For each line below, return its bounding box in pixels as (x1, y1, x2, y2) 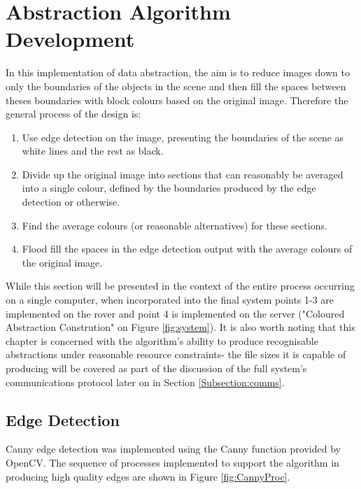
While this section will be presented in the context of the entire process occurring (6, 278, 355, 293)
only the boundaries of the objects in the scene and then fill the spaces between (6, 78, 346, 93)
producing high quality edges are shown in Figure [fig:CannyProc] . (6, 469, 290, 483)
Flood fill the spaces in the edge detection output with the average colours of (22, 241, 353, 256)
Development (6, 24, 135, 53)
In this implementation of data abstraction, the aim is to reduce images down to (6, 65, 350, 80)
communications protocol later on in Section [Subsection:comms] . (6, 374, 285, 389)
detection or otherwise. (22, 194, 120, 209)
